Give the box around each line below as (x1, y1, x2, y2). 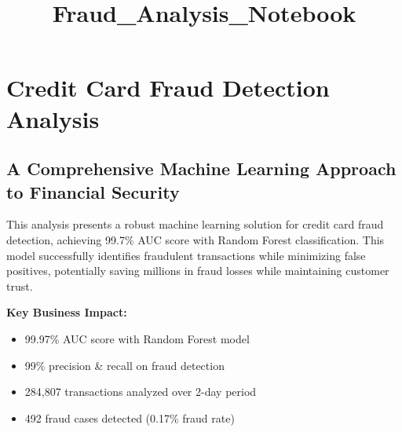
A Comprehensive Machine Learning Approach (6, 156, 397, 181)
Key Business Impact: (6, 304, 127, 320)
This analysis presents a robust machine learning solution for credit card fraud (6, 216, 384, 232)
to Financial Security (6, 179, 180, 203)
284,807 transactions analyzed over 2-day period (24, 383, 257, 400)
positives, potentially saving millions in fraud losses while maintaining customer (6, 262, 389, 279)
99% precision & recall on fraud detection (24, 357, 225, 373)
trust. (6, 277, 33, 294)
